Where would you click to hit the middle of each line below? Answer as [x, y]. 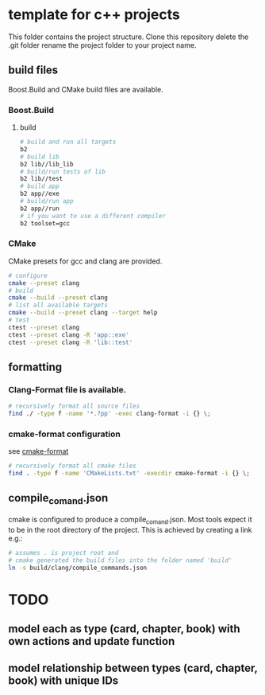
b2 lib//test [41, 179]
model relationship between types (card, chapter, [133, 668]
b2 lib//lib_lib [46, 164]
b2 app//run [39, 209]
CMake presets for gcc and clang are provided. [85, 261]
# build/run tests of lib [62, 172]
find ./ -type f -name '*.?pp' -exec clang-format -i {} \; [110, 414]
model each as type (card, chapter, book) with [124, 629]
